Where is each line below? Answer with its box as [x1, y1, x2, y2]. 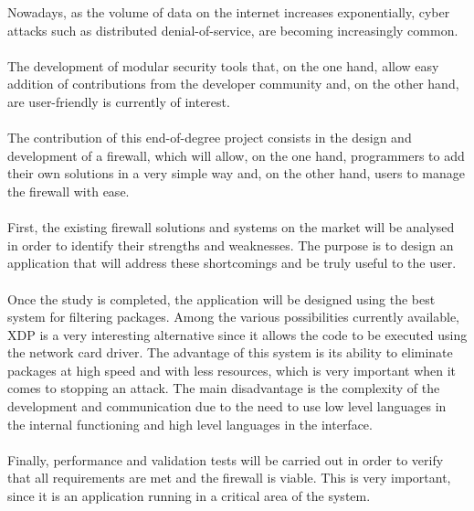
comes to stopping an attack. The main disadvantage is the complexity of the [7, 378, 440, 398]
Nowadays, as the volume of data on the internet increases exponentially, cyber [7, 3, 450, 21]
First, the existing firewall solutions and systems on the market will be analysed [7, 218, 455, 237]
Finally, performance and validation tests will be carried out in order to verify [7, 450, 444, 469]
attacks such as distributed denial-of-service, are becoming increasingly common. [7, 20, 458, 39]
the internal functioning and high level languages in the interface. [7, 414, 373, 433]
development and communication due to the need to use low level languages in [7, 397, 447, 416]
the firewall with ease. [7, 181, 130, 200]
